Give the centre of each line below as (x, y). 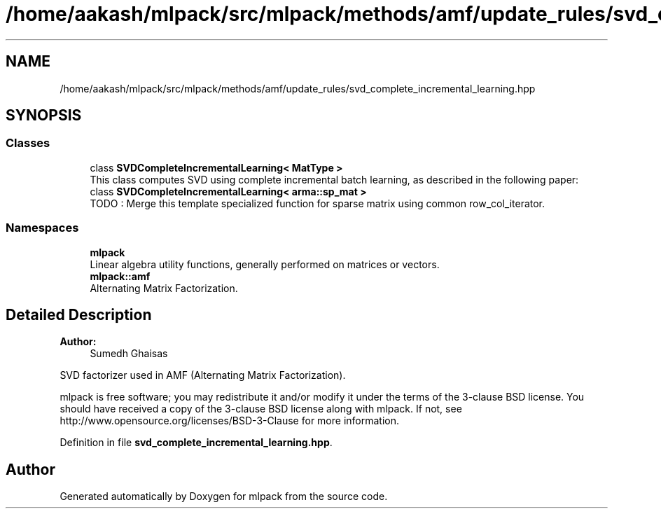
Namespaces (42, 228)
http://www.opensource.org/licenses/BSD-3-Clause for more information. (229, 421)
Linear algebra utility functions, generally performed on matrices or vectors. (265, 264)
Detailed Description (79, 314)
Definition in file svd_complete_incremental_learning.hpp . (196, 443)
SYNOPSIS (44, 116)
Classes (28, 143)
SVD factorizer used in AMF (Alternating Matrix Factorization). (203, 375)
